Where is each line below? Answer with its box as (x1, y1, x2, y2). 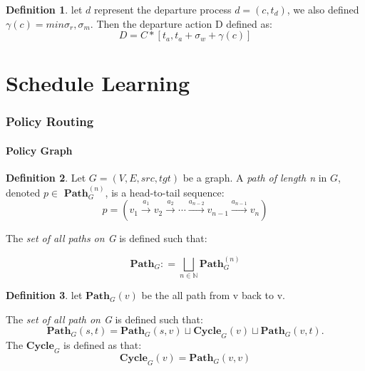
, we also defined (287, 2, 359, 16)
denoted (6, 184, 41, 199)
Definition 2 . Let (6, 170, 86, 185)
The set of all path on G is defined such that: (6, 311, 203, 326)
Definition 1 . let (6, 2, 83, 16)
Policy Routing (6, 113, 94, 130)
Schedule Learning (6, 68, 190, 98)
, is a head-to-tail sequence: (105, 184, 225, 199)
